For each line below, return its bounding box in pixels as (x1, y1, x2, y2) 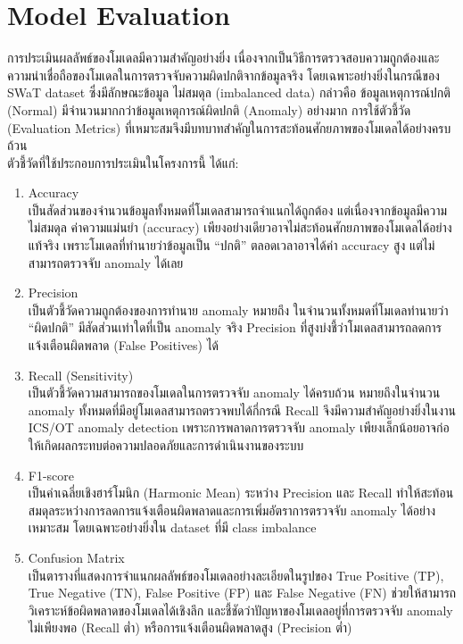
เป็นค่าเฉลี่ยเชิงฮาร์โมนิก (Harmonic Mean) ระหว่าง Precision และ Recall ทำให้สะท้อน (28, 483, 454, 502)
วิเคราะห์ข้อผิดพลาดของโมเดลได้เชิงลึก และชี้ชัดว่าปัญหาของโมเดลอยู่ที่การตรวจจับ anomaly (28, 600, 453, 619)
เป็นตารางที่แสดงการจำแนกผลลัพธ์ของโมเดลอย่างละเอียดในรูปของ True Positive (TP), (28, 565, 444, 584)
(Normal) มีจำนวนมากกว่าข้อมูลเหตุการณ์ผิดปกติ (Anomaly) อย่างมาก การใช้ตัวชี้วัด (7, 100, 411, 119)
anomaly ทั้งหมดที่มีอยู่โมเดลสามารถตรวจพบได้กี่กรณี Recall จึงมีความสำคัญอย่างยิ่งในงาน (28, 400, 456, 419)
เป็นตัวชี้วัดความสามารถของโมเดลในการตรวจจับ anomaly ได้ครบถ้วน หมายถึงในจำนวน (28, 383, 441, 402)
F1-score (28, 465, 75, 484)
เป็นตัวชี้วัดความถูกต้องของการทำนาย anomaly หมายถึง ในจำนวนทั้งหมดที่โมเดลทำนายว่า (28, 300, 449, 319)
